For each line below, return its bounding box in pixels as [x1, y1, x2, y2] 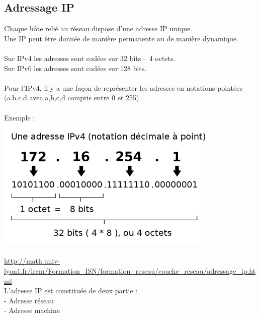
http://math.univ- [4, 256, 60, 266]
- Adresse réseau [4, 295, 54, 305]
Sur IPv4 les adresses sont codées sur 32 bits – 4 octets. [4, 52, 176, 63]
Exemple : [4, 112, 35, 122]
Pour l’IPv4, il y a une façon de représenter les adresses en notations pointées [4, 82, 242, 93]
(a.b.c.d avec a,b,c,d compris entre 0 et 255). [4, 92, 141, 103]
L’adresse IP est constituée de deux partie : [4, 285, 138, 296]
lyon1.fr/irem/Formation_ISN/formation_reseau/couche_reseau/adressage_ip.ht [4, 265, 256, 276]
